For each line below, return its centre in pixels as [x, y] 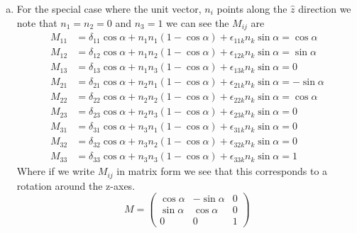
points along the [252, 8]
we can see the [198, 22]
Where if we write [56, 171]
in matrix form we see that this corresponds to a [222, 171]
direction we [325, 8]
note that [37, 22]
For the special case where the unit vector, [109, 8]
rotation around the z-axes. [76, 185]
